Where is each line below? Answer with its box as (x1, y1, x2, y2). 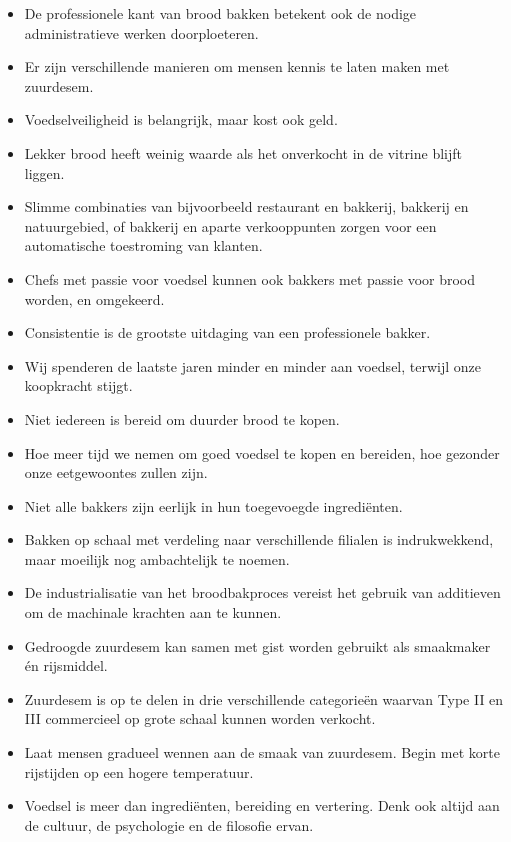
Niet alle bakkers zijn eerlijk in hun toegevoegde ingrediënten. (24, 495, 403, 516)
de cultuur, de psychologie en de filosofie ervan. (24, 814, 314, 835)
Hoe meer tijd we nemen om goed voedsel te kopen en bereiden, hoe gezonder (24, 442, 500, 463)
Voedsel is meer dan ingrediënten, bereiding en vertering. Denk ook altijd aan (24, 795, 500, 816)
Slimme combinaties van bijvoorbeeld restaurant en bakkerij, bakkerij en (24, 196, 469, 217)
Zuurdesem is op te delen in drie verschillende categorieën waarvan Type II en (24, 688, 504, 709)
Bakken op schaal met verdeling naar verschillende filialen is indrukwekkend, (24, 529, 494, 550)
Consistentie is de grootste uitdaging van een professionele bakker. (24, 322, 431, 343)
